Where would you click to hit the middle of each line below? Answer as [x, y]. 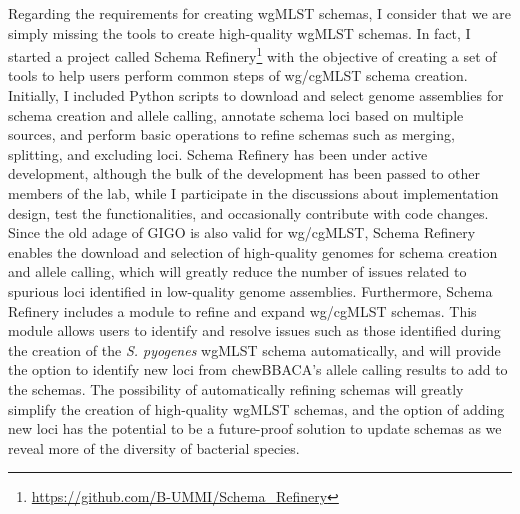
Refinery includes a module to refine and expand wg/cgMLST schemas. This [242, 310]
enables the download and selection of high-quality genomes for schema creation [253, 251]
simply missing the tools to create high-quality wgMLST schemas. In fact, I [239, 32]
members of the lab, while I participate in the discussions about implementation [253, 193]
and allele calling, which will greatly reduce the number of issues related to [237, 271]
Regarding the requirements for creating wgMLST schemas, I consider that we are [259, 13]
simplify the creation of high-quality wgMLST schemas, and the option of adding [256, 408]
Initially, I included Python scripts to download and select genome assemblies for [256, 95]
